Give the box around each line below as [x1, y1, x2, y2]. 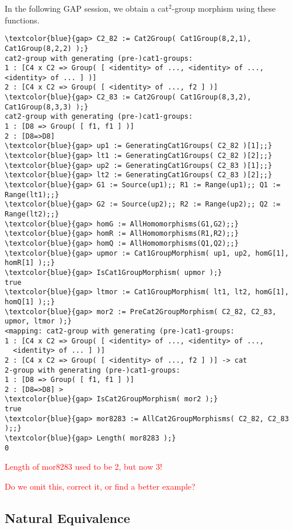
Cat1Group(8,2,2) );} [5, 44, 89, 53]
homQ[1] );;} [5, 297, 55, 306]
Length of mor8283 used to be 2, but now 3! [5, 460, 162, 473]
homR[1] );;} [5, 259, 55, 267]
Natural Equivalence [5, 508, 130, 526]
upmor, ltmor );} [5, 317, 72, 326]
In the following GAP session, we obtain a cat [5, 2, 169, 14]
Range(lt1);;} [5, 190, 60, 199]
